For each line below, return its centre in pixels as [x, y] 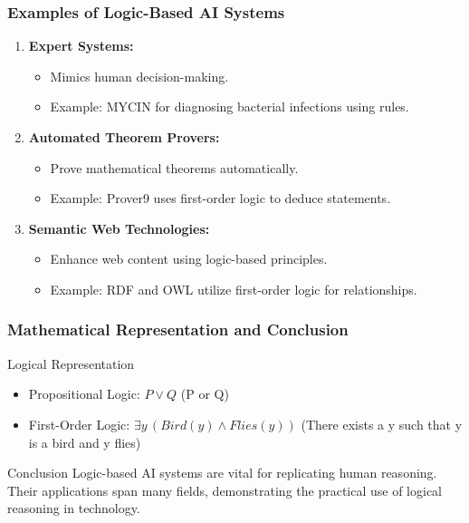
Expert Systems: [81, 46]
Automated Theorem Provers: [124, 137]
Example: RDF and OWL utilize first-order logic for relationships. [234, 289]
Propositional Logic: [84, 394]
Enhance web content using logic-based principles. [189, 259]
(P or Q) [205, 394]
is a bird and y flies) [85, 442]
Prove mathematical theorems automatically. [174, 167]
